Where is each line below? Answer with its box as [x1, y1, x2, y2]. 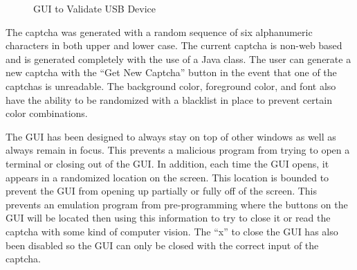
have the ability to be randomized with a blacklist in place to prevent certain [6, 92, 332, 107]
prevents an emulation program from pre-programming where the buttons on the [6, 197, 348, 211]
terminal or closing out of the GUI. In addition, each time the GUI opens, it [6, 156, 329, 170]
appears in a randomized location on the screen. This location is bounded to [6, 170, 329, 184]
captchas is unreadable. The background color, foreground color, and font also [6, 78, 336, 93]
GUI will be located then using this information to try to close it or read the [6, 210, 331, 225]
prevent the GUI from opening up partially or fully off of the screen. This [6, 183, 318, 198]
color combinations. [6, 106, 88, 120]
